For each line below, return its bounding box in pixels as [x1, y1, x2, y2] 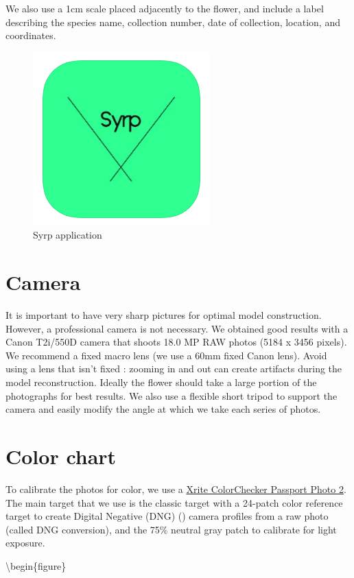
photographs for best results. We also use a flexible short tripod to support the [5, 388, 338, 402]
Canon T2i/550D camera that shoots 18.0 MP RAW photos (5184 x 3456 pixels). [5, 335, 347, 349]
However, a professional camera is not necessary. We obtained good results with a [5, 321, 349, 335]
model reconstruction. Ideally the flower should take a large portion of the [5, 375, 317, 389]
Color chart [5, 442, 117, 470]
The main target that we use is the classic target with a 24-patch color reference [5, 495, 343, 509]
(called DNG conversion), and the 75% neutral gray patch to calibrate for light [5, 522, 337, 536]
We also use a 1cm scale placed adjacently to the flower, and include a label [5, 1, 324, 15]
